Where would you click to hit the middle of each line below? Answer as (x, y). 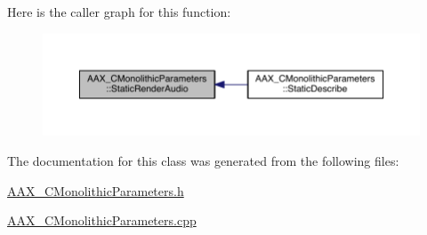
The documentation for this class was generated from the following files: (203, 160)
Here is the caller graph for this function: (119, 12)
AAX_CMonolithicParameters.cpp (102, 220)
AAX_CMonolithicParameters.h (96, 190)
